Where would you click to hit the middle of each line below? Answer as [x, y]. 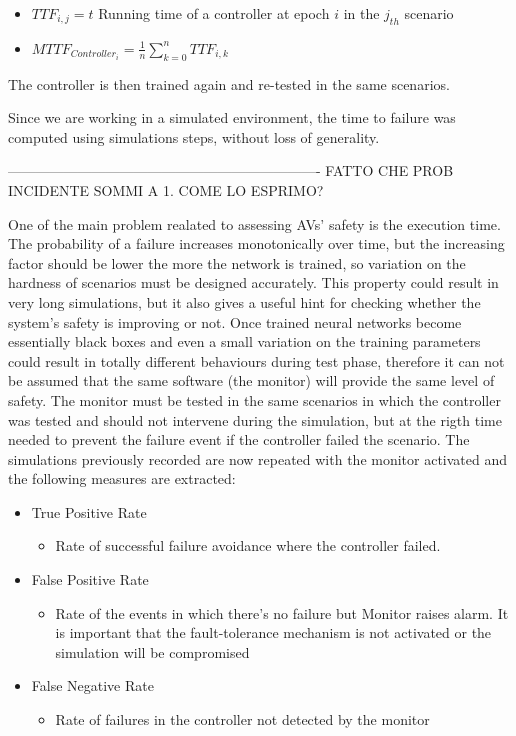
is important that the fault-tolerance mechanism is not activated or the [273, 632]
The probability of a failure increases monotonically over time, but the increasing [256, 243]
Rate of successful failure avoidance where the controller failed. [248, 545]
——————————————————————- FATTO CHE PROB [231, 170]
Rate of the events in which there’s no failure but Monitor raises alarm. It [282, 612]
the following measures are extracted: [122, 478]
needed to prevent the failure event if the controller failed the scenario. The [239, 439]
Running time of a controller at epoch [214, 13]
